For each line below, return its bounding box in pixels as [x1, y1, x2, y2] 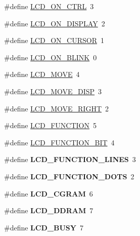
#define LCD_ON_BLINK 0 [4, 52, 97, 62]
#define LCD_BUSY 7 [4, 222, 83, 232]
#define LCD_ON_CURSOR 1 [4, 35, 104, 46]
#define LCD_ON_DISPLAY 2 [4, 18, 105, 28]
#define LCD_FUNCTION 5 [4, 120, 97, 131]
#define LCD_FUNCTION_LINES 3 [4, 154, 136, 165]
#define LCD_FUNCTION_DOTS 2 [4, 171, 134, 181]
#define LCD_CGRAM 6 [4, 188, 93, 199]
